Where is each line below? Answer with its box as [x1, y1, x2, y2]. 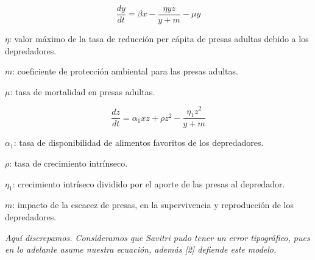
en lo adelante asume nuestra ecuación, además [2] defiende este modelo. [5, 243, 277, 256]
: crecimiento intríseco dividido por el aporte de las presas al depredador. [12, 177, 285, 190]
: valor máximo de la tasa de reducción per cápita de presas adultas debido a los [9, 32, 309, 45]
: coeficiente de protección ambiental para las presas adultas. [12, 65, 238, 78]
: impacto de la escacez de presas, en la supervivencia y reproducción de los [12, 198, 294, 211]
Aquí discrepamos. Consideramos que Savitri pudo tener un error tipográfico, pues [5, 231, 310, 244]
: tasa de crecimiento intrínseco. [9, 156, 128, 169]
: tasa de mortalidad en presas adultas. [10, 85, 155, 98]
